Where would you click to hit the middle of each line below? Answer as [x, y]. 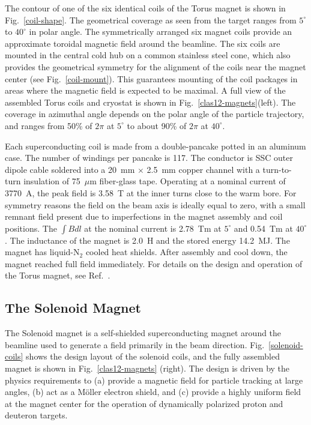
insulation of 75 [52, 181]
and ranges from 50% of [49, 125]
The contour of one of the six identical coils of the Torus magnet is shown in [145, 8]
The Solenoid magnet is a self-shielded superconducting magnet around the [143, 333]
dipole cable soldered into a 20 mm [70, 169]
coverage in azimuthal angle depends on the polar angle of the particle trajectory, [155, 114]
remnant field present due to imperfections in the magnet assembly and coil [144, 216]
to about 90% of [157, 125]
